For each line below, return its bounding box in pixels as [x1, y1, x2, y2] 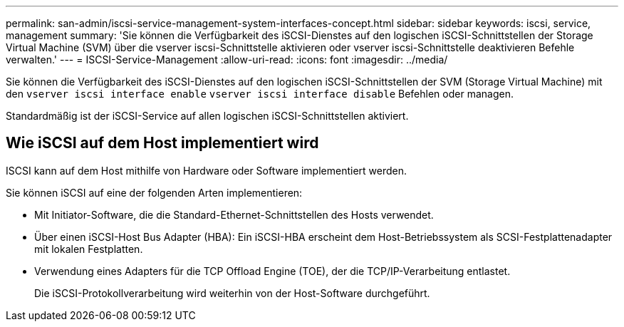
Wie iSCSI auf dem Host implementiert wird [6, 134, 319, 152]
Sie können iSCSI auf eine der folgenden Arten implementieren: [6, 186, 303, 199]
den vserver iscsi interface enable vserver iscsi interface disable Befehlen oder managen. [6, 88, 514, 100]
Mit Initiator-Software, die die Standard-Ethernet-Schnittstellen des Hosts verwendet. [34, 208, 434, 221]
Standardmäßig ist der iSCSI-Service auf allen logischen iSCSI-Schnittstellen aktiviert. [6, 110, 409, 122]
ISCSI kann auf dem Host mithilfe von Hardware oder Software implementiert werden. [6, 164, 407, 177]
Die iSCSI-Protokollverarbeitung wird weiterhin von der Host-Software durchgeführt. [34, 286, 430, 299]
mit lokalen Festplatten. [34, 242, 143, 255]
